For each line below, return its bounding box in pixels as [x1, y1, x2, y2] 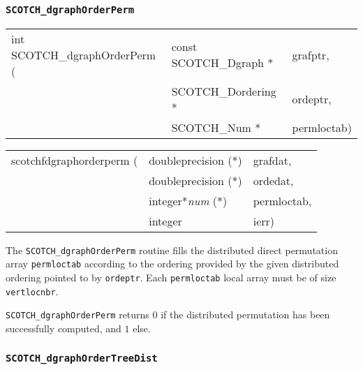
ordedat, [253, 172, 294, 188]
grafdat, [253, 151, 292, 168]
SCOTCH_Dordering [171, 82, 276, 99]
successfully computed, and [6, 321, 121, 336]
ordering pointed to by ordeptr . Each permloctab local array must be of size [6, 270, 336, 285]
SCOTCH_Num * [171, 119, 261, 135]
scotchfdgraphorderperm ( [11, 151, 138, 168]
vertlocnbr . [6, 283, 59, 298]
